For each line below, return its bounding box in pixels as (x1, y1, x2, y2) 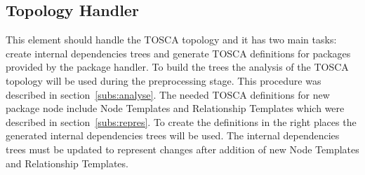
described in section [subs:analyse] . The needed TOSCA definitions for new (6, 87, 330, 101)
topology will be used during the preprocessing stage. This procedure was (6, 73, 321, 87)
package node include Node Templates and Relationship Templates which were (6, 101, 345, 115)
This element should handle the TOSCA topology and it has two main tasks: (6, 32, 337, 47)
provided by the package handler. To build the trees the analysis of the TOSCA (6, 59, 349, 74)
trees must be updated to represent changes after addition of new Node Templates (6, 141, 359, 156)
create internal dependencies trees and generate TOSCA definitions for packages (6, 45, 351, 60)
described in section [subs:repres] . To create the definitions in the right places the (6, 114, 357, 129)
